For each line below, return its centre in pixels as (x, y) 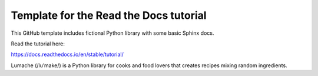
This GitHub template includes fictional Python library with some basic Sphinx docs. (112, 33)
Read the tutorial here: (38, 44)
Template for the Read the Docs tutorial (109, 15)
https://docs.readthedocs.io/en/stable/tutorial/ (67, 54)
